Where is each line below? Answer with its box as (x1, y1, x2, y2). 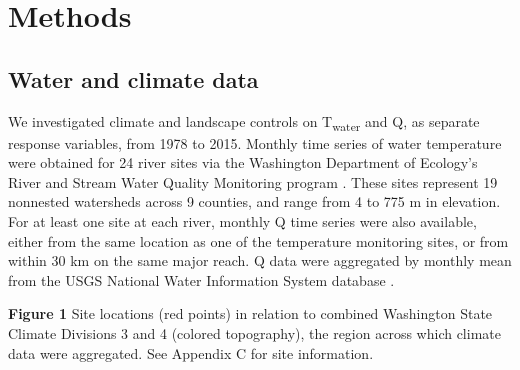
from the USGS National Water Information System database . (8, 269, 395, 290)
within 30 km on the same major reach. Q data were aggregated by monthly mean (8, 250, 512, 271)
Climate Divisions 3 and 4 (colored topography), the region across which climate (8, 323, 501, 344)
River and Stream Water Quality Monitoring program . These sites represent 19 (8, 171, 498, 192)
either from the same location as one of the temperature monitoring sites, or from (8, 230, 509, 251)
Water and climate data (8, 63, 259, 94)
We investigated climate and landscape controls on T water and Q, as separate (8, 110, 480, 134)
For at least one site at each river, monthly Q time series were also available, (8, 211, 477, 232)
